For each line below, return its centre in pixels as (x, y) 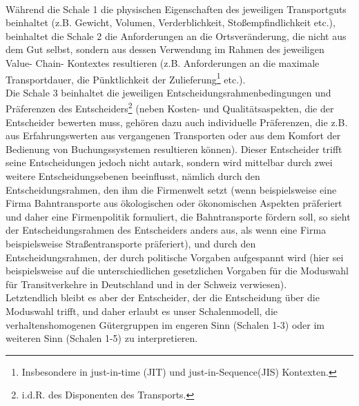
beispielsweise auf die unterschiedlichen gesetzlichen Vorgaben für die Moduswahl (177, 271)
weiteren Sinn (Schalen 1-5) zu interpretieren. (102, 338)
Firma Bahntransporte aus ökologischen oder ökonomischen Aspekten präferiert (174, 203)
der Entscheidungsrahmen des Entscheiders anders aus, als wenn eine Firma (166, 230)
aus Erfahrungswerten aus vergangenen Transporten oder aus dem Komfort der (173, 135)
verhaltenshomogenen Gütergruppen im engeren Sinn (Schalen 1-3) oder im (165, 324)
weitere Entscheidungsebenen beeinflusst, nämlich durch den (133, 176)
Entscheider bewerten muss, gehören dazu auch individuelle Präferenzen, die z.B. (177, 122)
